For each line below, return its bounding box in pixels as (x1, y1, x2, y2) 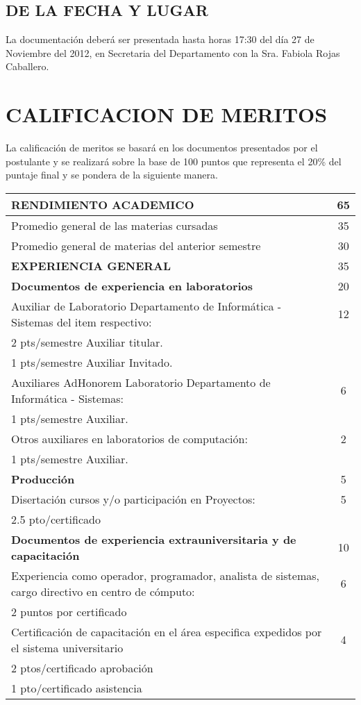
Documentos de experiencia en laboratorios (11, 277, 253, 294)
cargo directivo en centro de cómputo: (11, 583, 195, 599)
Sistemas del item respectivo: (11, 313, 152, 330)
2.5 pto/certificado (11, 511, 101, 527)
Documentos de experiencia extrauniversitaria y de (11, 531, 296, 547)
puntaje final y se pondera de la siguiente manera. (6, 167, 218, 182)
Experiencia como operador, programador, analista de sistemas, (11, 567, 319, 583)
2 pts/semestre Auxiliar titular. (11, 333, 163, 350)
